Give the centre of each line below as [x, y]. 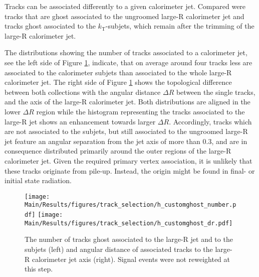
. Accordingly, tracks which [210, 121]
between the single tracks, [216, 92]
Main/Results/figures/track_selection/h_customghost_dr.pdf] [129, 223]
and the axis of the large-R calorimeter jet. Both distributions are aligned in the [127, 102]
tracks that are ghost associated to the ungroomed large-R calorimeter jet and [124, 16]
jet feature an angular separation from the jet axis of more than [102, 141]
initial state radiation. [38, 180]
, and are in [229, 141]
